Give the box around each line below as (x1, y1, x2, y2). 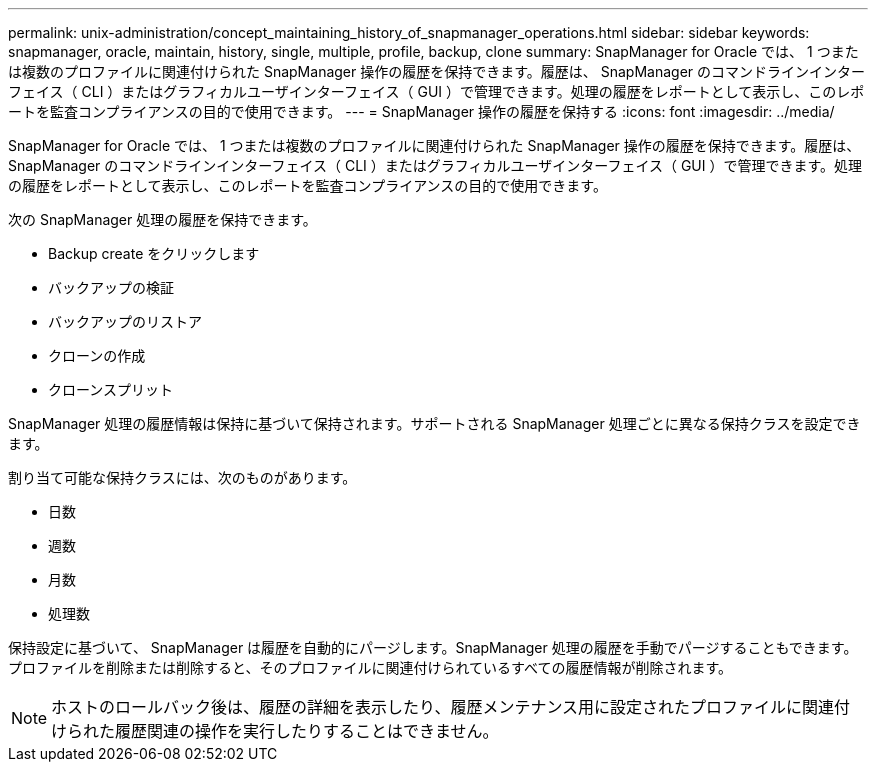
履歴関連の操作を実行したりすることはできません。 (115, 721, 499, 741)
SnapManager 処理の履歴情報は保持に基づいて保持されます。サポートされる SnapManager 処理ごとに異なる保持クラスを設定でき (8, 415, 861, 432)
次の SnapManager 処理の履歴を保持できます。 (8, 211, 317, 228)
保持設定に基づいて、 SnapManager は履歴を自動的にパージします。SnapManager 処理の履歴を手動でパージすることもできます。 (8, 639, 858, 656)
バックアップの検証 (48, 279, 174, 296)
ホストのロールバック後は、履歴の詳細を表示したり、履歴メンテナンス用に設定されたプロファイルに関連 (51, 697, 835, 717)
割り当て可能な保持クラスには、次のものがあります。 (8, 469, 357, 486)
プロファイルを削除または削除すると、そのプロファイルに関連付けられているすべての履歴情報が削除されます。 (8, 659, 733, 676)
